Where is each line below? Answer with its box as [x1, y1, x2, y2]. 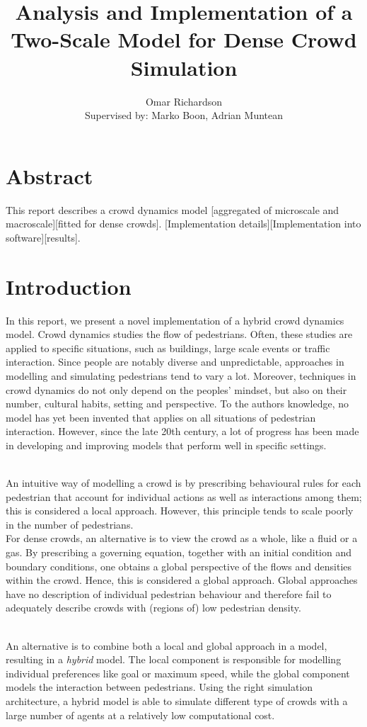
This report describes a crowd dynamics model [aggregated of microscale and [6, 202, 339, 217]
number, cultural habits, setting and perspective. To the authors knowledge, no [6, 396, 349, 411]
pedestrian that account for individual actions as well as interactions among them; [6, 489, 362, 504]
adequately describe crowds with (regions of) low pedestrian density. [6, 600, 301, 615]
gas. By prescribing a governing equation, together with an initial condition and [6, 545, 352, 560]
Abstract [6, 161, 93, 190]
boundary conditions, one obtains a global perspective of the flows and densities [6, 558, 352, 573]
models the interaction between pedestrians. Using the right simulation [6, 680, 313, 694]
